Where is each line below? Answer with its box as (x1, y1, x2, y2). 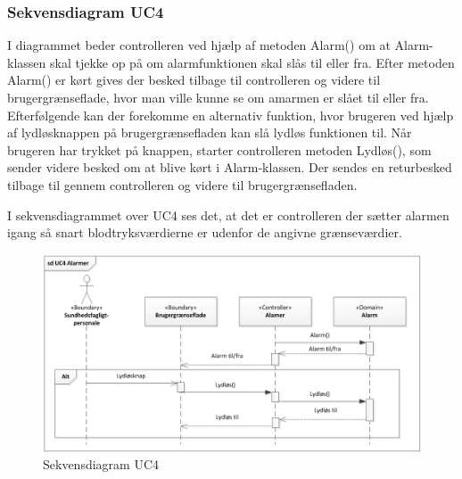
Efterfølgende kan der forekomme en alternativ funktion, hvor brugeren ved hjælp (7, 105, 454, 124)
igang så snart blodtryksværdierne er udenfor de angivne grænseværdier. (7, 223, 402, 242)
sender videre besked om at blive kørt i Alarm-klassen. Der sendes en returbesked (7, 158, 452, 177)
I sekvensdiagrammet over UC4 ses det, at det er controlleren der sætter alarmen (7, 205, 450, 224)
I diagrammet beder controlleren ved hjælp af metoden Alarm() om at (7, 36, 391, 54)
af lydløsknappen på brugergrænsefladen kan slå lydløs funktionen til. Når (7, 123, 412, 142)
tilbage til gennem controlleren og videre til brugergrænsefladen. (7, 175, 358, 194)
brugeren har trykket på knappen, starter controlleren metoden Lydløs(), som (7, 140, 432, 159)
